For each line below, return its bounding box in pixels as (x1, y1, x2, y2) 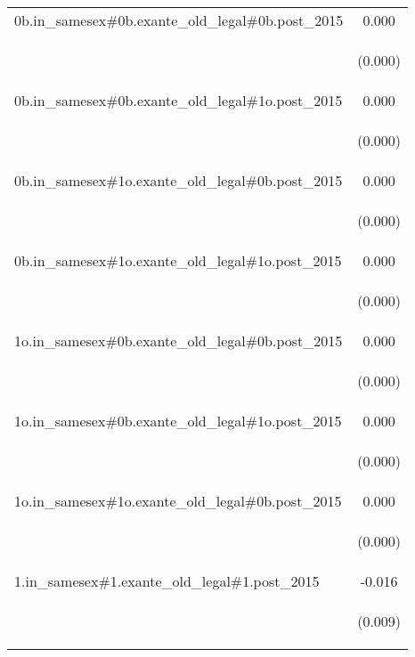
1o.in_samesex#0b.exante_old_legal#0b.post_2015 (14, 330, 343, 351)
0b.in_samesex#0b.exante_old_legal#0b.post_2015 (14, 10, 344, 30)
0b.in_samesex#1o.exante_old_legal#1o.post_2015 (14, 250, 342, 271)
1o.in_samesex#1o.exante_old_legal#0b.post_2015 (14, 491, 342, 511)
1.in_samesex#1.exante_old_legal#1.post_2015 (14, 571, 320, 591)
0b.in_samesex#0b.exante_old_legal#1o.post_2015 (14, 90, 343, 110)
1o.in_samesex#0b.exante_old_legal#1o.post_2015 (14, 410, 342, 431)
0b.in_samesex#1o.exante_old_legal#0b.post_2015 (14, 170, 343, 191)
